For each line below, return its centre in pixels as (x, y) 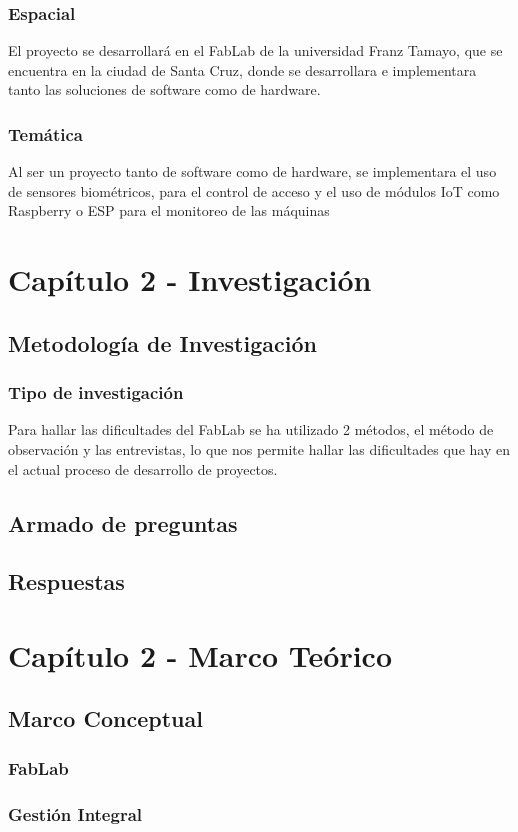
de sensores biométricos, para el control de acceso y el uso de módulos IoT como (254, 190)
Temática (45, 133)
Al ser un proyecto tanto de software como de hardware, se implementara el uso (252, 171)
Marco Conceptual (105, 718)
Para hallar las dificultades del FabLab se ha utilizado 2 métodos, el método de (251, 429)
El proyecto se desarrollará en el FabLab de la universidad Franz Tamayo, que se (255, 50)
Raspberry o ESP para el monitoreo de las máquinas (169, 210)
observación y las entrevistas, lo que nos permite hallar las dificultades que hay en (259, 448)
